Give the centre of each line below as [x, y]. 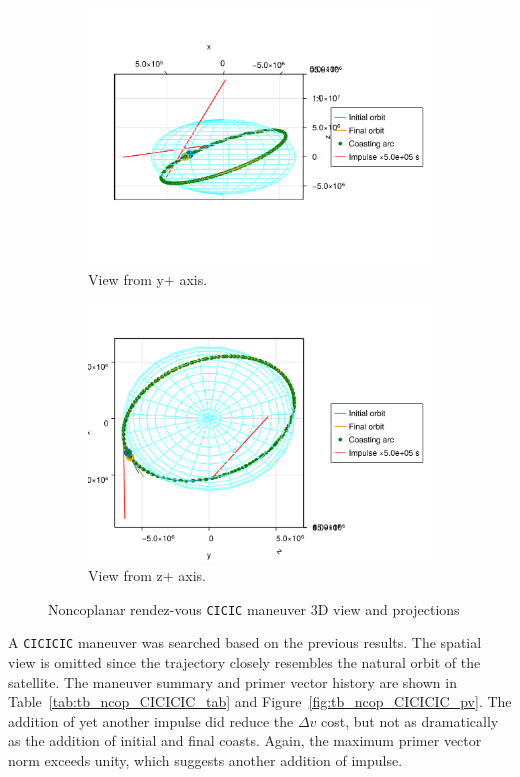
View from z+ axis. [147, 575]
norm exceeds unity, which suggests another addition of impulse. [205, 759]
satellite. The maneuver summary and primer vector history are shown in [232, 681]
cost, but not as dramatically [410, 720]
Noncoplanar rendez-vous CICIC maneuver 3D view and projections [254, 608]
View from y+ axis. [148, 279]
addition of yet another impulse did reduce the [151, 720]
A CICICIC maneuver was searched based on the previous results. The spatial [245, 642]
